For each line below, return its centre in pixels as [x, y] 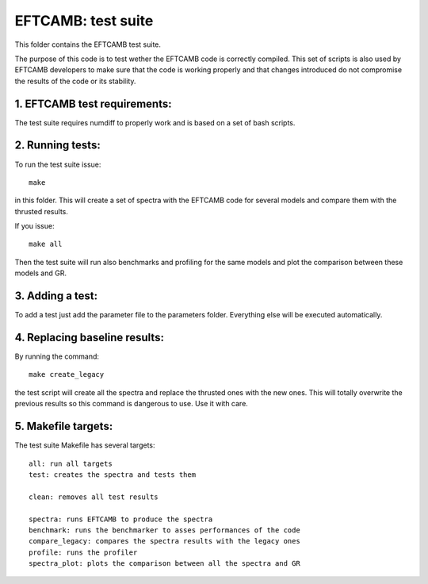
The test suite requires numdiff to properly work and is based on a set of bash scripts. [155, 122]
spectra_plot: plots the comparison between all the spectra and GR [164, 564]
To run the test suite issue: [58, 164]
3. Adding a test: [56, 296]
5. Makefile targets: [64, 426]
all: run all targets [71, 463]
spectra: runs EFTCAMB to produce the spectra [121, 519]
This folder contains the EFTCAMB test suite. [88, 44]
